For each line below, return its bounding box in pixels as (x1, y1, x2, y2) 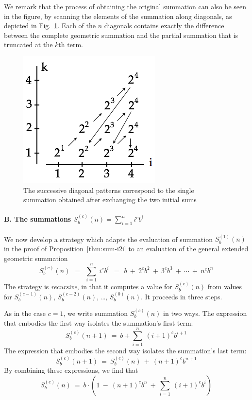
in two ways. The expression (163, 308, 247, 318)
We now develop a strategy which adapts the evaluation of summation (4, 234, 213, 244)
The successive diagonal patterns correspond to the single (23, 185, 194, 195)
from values (207, 281, 242, 292)
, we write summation (63, 308, 128, 318)
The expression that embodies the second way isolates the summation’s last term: (4, 346, 247, 356)
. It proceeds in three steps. (140, 291, 222, 301)
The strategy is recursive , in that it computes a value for (4, 281, 172, 292)
